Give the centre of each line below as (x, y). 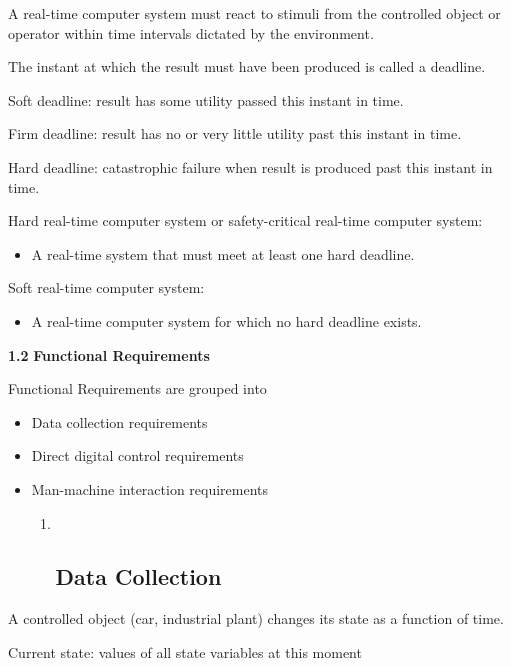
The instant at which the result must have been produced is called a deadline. (247, 66)
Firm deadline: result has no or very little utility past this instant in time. (235, 133)
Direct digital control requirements (137, 455)
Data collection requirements (119, 421)
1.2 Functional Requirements (109, 354)
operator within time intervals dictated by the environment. (191, 32)
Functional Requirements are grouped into (137, 388)
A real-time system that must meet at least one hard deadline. (223, 253)
